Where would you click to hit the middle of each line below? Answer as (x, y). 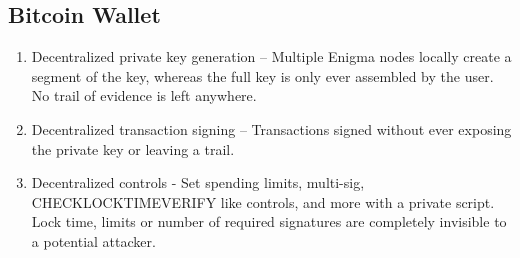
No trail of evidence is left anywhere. (144, 95)
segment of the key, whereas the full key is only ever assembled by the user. (262, 75)
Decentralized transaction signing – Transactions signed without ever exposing (271, 128)
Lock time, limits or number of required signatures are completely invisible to (269, 221)
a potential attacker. (93, 240)
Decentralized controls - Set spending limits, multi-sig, (198, 182)
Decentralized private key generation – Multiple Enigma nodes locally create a (271, 56)
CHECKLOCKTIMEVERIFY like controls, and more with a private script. (263, 201)
